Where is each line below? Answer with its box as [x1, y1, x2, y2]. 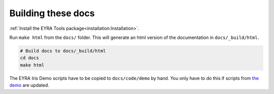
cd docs [20, 55, 39, 61]
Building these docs [9, 8, 95, 19]
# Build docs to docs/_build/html [20, 48, 106, 54]
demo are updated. [9, 82, 49, 88]
